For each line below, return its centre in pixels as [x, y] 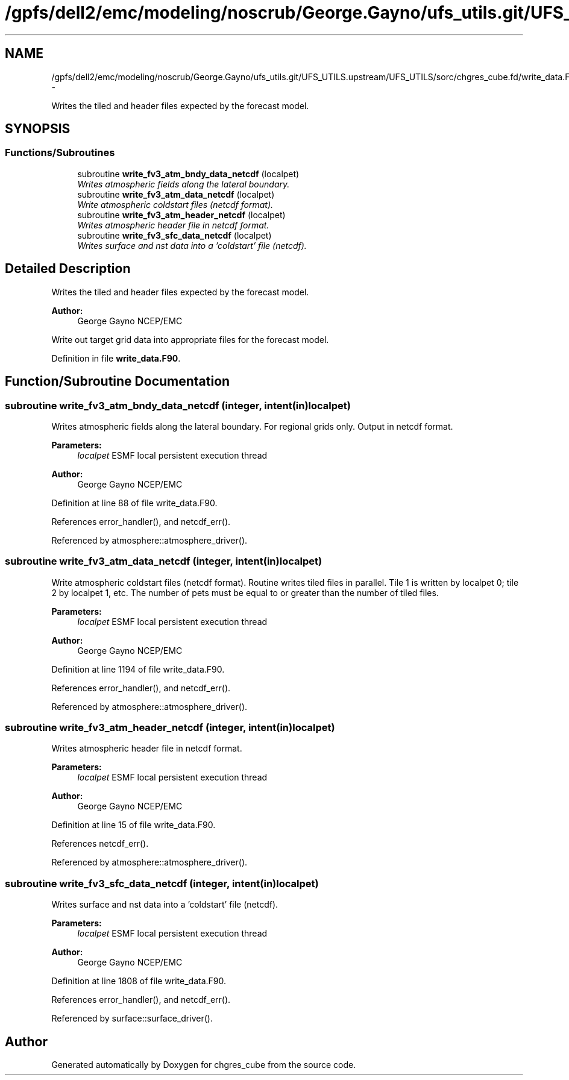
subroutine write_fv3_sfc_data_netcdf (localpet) [174, 235]
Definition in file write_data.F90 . [116, 358]
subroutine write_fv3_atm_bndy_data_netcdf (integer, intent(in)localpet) [178, 405]
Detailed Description [68, 269]
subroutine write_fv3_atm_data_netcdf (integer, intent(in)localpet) [164, 561]
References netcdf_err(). [100, 844]
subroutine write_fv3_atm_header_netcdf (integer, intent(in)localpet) [170, 727]
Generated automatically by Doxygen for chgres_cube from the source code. [204, 1064]
